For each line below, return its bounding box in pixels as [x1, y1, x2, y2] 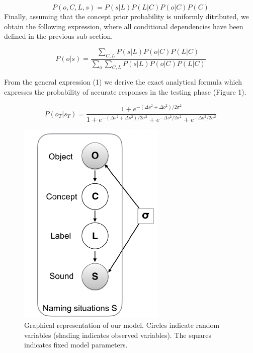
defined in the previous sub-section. [4, 31, 113, 41]
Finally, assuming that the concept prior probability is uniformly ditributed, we [4, 11, 249, 21]
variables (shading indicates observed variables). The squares [24, 329, 212, 340]
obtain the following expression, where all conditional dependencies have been [4, 21, 243, 31]
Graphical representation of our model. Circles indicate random [24, 320, 220, 330]
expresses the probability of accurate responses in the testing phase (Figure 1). [4, 87, 246, 97]
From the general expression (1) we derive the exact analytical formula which [4, 77, 242, 87]
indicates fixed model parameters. [24, 339, 128, 350]
